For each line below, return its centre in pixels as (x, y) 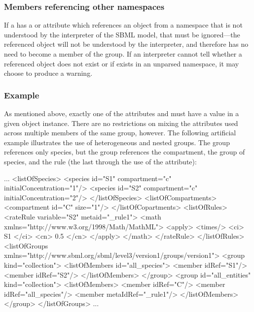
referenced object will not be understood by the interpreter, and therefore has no (126, 44)
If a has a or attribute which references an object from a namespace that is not (123, 25)
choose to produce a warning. (48, 73)
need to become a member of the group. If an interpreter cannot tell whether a (123, 54)
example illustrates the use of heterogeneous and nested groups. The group (117, 142)
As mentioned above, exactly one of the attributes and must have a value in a (122, 113)
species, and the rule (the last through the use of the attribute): (100, 161)
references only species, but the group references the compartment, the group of (125, 152)
